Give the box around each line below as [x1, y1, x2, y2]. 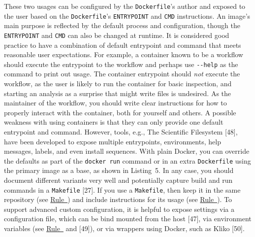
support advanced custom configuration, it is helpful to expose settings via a [4, 203, 235, 214]
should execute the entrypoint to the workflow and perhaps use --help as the [4, 59, 238, 69]
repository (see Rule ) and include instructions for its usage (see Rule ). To [4, 194, 232, 204]
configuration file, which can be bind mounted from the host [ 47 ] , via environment [4, 213, 252, 224]
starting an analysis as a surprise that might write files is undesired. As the [4, 88, 231, 98]
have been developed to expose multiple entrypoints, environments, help [4, 136, 221, 146]
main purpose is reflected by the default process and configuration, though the [4, 20, 241, 31]
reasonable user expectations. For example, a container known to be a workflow [4, 49, 243, 60]
